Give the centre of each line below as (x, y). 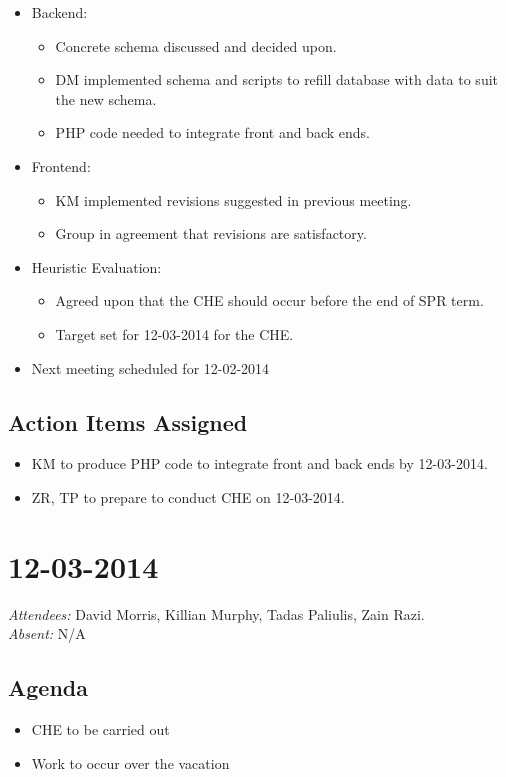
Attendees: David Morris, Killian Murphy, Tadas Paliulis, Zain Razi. (216, 613)
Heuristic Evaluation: (96, 266)
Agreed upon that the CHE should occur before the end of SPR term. (269, 300)
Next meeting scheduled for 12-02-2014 (150, 367)
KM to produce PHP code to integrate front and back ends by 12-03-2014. (259, 463)
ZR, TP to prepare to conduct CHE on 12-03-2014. (188, 496)
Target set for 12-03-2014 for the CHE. (174, 333)
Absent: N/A (47, 633)
